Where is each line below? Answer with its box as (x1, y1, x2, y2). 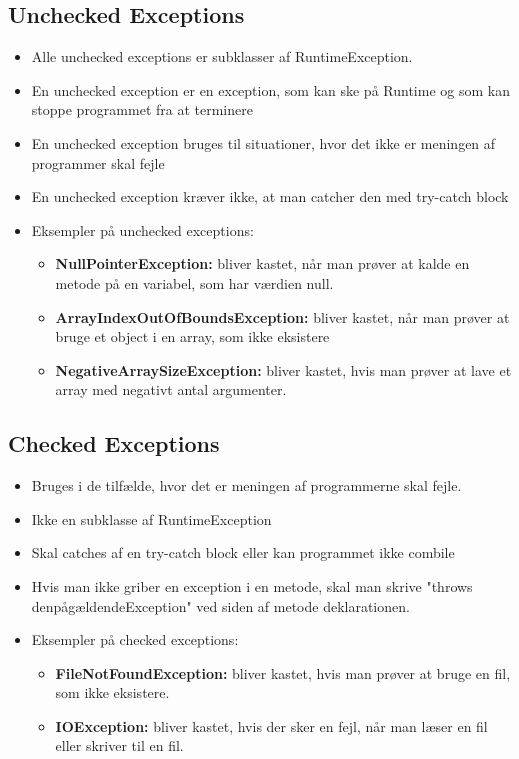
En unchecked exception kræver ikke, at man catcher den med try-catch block (31, 186, 509, 207)
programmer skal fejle (31, 152, 165, 173)
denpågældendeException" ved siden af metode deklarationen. (31, 595, 410, 616)
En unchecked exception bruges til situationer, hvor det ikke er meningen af (31, 132, 496, 153)
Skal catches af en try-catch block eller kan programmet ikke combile (31, 542, 455, 563)
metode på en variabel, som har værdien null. (55, 272, 334, 293)
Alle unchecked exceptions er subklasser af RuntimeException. (31, 46, 413, 67)
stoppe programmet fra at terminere (31, 99, 253, 120)
